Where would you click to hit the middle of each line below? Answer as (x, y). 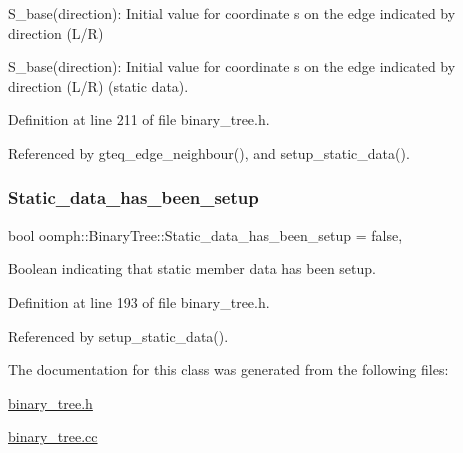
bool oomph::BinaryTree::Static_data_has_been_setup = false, (205, 234)
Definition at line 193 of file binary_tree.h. (139, 301)
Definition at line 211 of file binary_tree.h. (139, 119)
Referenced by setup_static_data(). (118, 335)
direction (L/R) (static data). (98, 85)
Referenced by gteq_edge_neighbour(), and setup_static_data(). (209, 152)
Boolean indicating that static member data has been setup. (192, 268)
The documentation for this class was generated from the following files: (228, 369)
